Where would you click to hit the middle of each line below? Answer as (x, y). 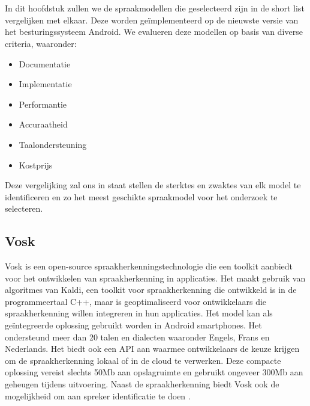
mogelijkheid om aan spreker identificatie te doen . (98, 395)
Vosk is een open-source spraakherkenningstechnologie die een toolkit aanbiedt (149, 266)
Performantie (43, 104)
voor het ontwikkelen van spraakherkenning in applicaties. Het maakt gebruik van (155, 278)
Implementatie (45, 84)
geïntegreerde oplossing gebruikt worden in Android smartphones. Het (133, 325)
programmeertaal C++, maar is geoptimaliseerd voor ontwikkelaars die (136, 301)
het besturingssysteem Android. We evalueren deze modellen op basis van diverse (154, 32)
